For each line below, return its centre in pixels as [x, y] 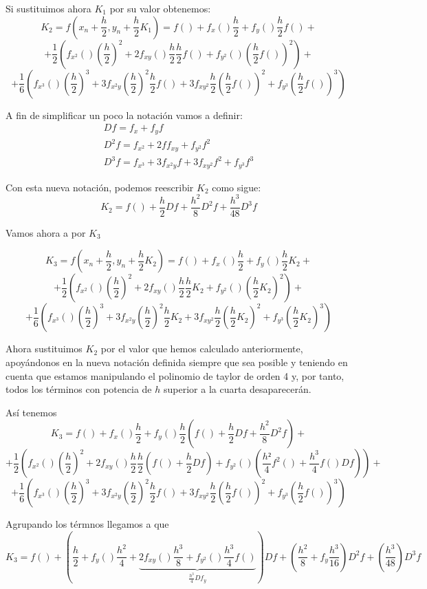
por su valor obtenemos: [160, 8]
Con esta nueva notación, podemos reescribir [100, 187]
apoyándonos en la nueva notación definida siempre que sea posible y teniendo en [177, 362]
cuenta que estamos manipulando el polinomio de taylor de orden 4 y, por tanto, [175, 375]
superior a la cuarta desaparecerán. [238, 389]
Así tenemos [31, 412]
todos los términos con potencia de [79, 389]
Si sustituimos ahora [48, 8]
